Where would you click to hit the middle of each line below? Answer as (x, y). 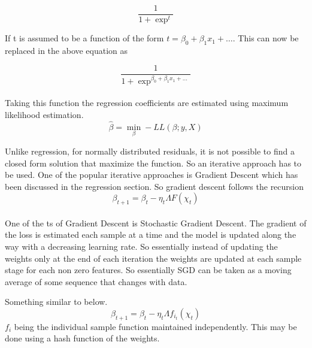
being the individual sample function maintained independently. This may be (155, 326)
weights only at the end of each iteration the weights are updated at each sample (153, 258)
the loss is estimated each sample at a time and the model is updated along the (151, 234)
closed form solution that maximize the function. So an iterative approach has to (153, 163)
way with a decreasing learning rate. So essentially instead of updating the (141, 246)
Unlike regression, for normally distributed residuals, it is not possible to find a (150, 151)
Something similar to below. (56, 302)
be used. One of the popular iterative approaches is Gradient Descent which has (152, 175)
